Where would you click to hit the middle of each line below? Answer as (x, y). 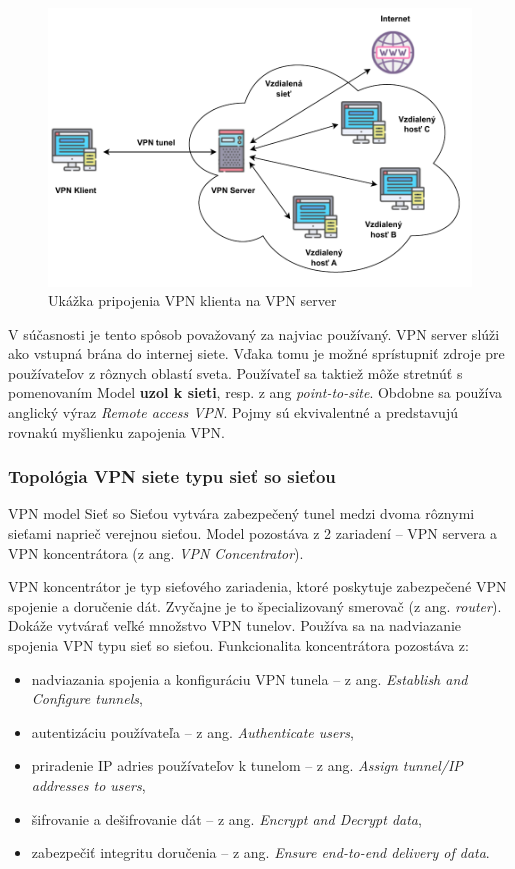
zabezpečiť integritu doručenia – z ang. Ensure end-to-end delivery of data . (260, 852)
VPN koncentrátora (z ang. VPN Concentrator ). (156, 552)
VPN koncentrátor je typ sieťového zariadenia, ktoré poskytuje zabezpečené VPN (257, 586)
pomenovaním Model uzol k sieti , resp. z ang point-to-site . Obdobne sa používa (255, 392)
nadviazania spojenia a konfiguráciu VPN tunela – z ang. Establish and (249, 678)
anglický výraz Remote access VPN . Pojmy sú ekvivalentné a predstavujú (233, 412)
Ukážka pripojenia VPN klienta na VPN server (192, 300)
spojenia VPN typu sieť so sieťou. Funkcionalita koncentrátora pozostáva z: (238, 645)
